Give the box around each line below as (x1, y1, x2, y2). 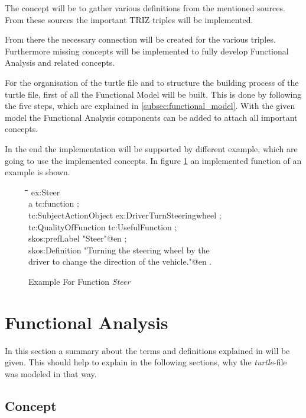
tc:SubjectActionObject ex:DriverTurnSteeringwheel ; (28, 208, 222, 221)
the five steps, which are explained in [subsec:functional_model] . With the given (5, 99, 295, 112)
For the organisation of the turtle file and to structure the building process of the (5, 76, 299, 88)
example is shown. (5, 166, 70, 178)
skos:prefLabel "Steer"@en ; (28, 232, 127, 245)
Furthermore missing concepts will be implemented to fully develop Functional (5, 44, 289, 57)
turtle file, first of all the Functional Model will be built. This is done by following (5, 88, 302, 100)
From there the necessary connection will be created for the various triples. (5, 33, 276, 46)
